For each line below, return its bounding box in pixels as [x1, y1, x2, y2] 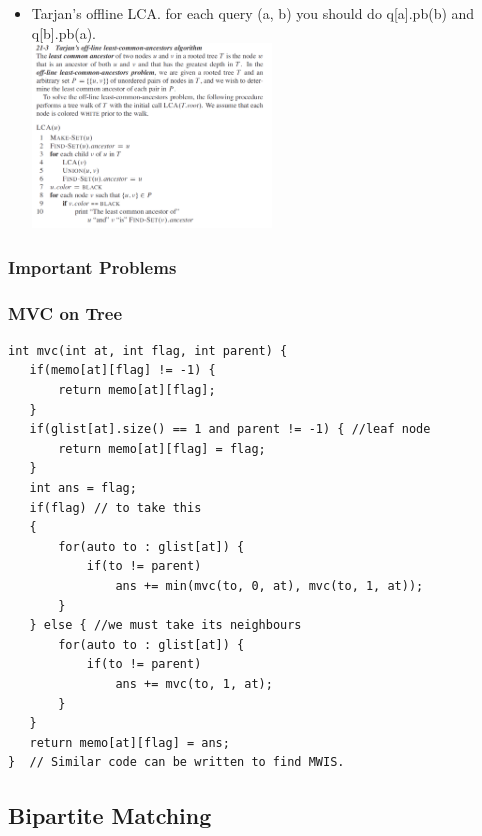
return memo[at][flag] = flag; [58, 441, 266, 456]
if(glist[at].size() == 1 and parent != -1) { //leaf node [29, 422, 431, 437]
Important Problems [8, 254, 177, 279]
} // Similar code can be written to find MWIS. [8, 755, 345, 770]
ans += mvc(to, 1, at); [115, 676, 273, 691]
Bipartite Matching [8, 800, 212, 831]
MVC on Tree [8, 300, 123, 325]
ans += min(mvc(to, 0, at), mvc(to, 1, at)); [115, 578, 424, 593]
